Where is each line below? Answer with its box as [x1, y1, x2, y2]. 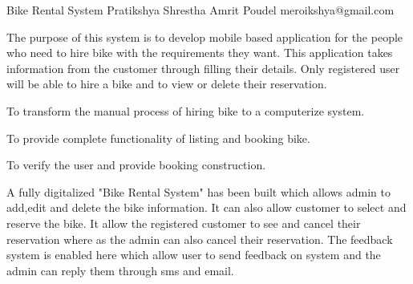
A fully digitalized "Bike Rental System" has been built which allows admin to [6, 183, 391, 200]
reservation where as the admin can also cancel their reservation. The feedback [6, 230, 393, 247]
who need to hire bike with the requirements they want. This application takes [6, 44, 393, 61]
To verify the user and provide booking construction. [6, 156, 266, 173]
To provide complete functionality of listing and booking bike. [6, 129, 310, 146]
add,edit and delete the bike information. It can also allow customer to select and [6, 199, 407, 216]
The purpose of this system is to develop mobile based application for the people [6, 28, 403, 45]
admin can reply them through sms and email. [6, 262, 234, 278]
